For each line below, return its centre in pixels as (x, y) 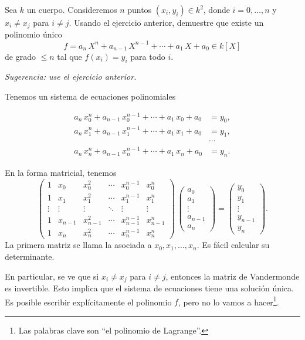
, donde (216, 9)
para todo (148, 56)
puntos (140, 9)
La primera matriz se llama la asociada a (78, 245)
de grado (20, 56)
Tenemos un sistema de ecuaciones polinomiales (90, 96)
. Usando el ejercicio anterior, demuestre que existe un (166, 22)
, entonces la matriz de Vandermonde (233, 276)
